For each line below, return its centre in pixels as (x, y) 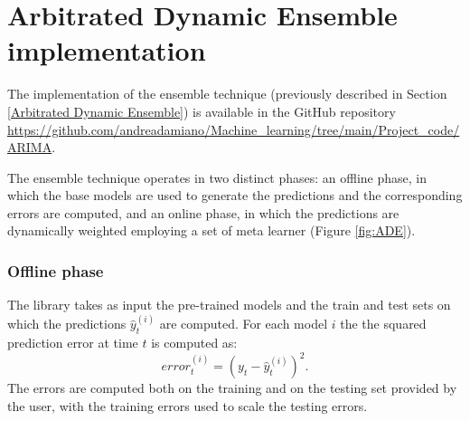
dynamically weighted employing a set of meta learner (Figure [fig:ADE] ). (211, 230)
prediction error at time (73, 343)
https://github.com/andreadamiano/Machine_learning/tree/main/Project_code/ (234, 129)
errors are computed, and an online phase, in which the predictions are (203, 212)
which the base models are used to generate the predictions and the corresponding (235, 195)
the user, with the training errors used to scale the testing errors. (188, 405)
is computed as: (194, 343)
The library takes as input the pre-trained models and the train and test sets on (229, 305)
